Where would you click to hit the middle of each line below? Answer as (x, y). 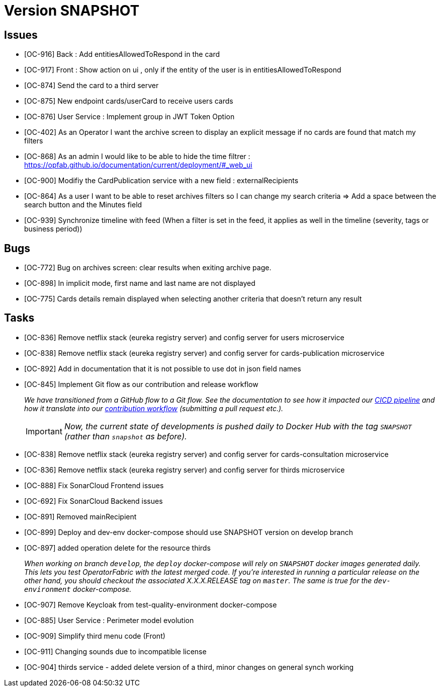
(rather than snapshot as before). (125, 436)
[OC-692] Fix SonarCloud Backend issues (94, 501)
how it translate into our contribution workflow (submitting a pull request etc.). (154, 408)
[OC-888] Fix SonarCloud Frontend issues (94, 485)
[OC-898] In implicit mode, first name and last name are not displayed (140, 283)
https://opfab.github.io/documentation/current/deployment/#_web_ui (138, 165)
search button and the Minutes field (83, 205)
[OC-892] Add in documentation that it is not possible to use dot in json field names (163, 368)
